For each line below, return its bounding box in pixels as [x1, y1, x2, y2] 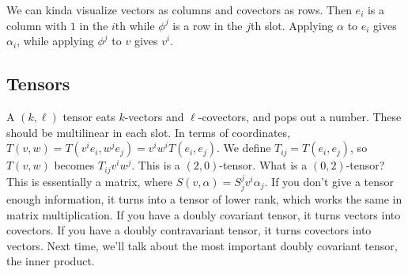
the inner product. [6, 253, 95, 269]
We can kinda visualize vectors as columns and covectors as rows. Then [6, 2, 352, 17]
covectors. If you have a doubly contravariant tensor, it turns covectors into [6, 222, 372, 238]
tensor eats [62, 108, 115, 124]
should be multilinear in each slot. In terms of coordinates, [6, 124, 290, 140]
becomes [54, 157, 95, 173]
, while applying [17, 32, 94, 49]
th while [115, 17, 155, 33]
